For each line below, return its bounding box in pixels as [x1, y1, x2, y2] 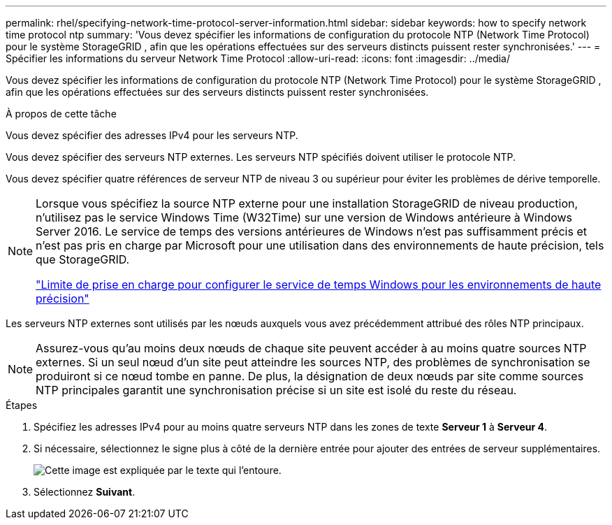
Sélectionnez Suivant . [34, 486, 136, 498]
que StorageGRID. [36, 252, 130, 266]
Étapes [6, 399, 38, 411]
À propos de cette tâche [6, 108, 117, 120]
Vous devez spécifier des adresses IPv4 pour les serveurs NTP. [6, 129, 298, 141]
